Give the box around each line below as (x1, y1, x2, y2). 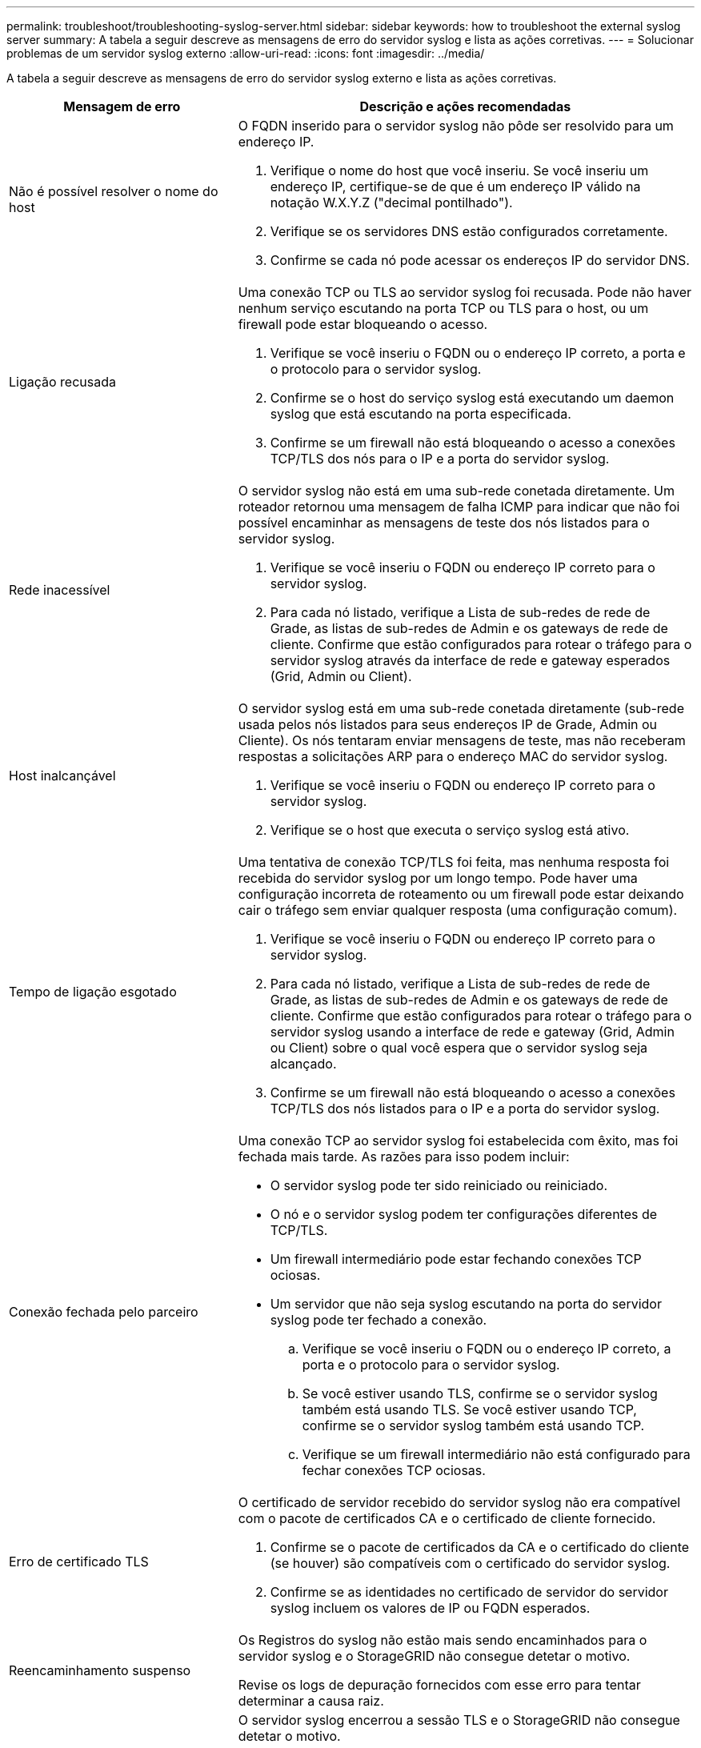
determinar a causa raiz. (238, 1693, 384, 1709)
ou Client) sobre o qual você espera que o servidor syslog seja (270, 1040, 648, 1056)
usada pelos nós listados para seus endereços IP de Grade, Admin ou (238, 716, 658, 732)
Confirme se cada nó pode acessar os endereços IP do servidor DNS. (270, 252, 690, 268)
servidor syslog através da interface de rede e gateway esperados (270, 652, 671, 668)
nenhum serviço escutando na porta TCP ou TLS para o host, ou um (238, 300, 649, 316)
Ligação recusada (9, 374, 116, 390)
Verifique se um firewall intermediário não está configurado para (302, 1446, 691, 1462)
